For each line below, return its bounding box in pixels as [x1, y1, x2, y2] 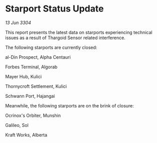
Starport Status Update [5, 3, 104, 15]
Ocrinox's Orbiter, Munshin [5, 112, 61, 118]
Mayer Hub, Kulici [5, 73, 42, 79]
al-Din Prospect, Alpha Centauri [5, 54, 71, 60]
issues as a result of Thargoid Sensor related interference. [5, 35, 125, 41]
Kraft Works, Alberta [5, 131, 48, 138]
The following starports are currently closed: [5, 44, 97, 50]
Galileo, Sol [5, 122, 29, 128]
